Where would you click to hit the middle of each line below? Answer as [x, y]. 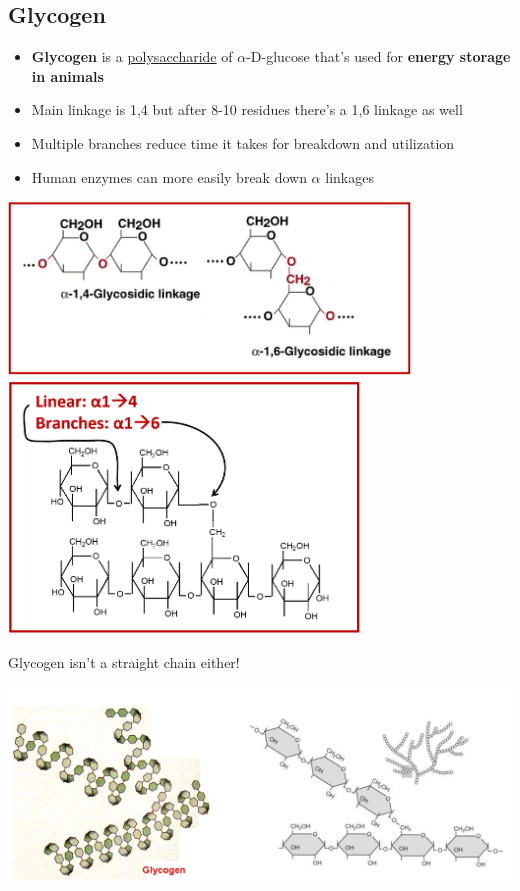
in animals [67, 75]
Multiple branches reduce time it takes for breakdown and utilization [243, 142]
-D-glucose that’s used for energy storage [378, 56]
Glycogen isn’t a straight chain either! [124, 662]
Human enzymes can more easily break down [169, 176]
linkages [349, 176]
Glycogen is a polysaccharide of [132, 56]
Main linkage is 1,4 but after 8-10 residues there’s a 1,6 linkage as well [247, 109]
